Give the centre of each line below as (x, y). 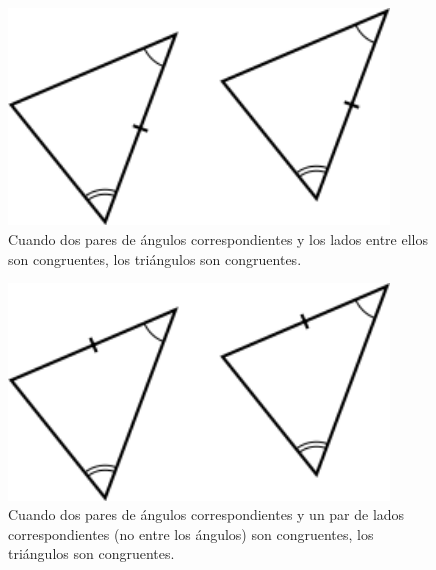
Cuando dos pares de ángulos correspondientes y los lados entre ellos (218, 238)
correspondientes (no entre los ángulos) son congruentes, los (191, 533)
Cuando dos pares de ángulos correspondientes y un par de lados (206, 514)
